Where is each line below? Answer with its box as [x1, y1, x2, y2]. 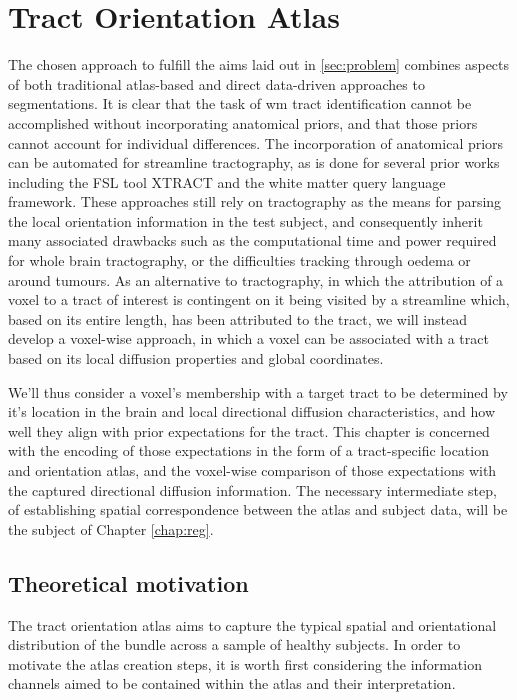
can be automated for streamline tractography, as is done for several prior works [8, 152, 500, 173]
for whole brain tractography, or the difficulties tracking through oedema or [8, 250, 471, 271]
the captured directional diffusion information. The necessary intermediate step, [8, 479, 497, 500]
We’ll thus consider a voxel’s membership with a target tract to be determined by [8, 381, 508, 402]
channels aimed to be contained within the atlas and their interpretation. [8, 673, 456, 694]
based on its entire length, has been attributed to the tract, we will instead [8, 308, 467, 329]
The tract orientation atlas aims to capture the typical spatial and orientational [8, 614, 497, 635]
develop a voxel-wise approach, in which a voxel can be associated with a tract [8, 328, 489, 349]
